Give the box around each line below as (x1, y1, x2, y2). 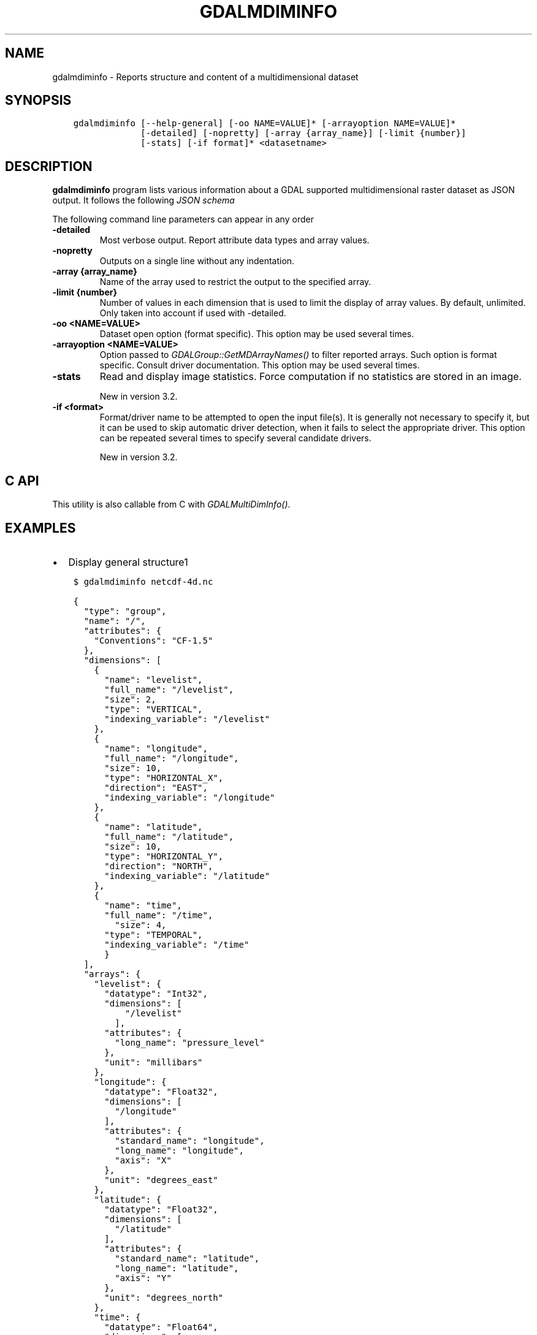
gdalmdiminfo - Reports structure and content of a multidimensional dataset (52, 71, 359, 82)
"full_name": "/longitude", (104, 753, 239, 763)
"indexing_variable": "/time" (104, 939, 249, 949)
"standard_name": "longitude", (115, 1135, 265, 1146)
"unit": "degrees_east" (104, 1174, 218, 1185)
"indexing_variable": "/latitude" (104, 870, 270, 881)
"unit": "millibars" (104, 1057, 203, 1067)
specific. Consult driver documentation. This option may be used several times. (99, 360, 420, 371)
